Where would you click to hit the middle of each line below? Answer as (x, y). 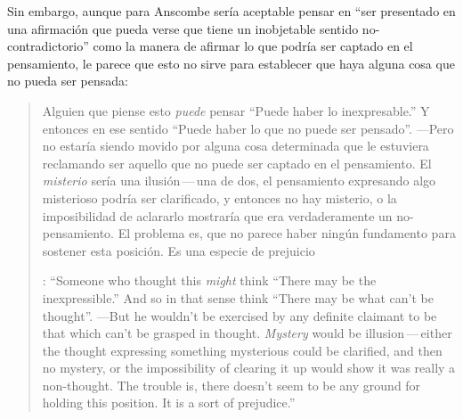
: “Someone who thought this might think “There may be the (209, 280)
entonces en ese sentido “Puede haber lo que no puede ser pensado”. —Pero (248, 128)
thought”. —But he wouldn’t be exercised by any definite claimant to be (240, 315)
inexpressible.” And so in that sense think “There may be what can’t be (238, 297)
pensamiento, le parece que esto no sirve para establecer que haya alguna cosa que (231, 63)
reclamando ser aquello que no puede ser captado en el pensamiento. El (237, 163)
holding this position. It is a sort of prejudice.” (169, 403)
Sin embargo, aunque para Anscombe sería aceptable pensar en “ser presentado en (231, 11)
